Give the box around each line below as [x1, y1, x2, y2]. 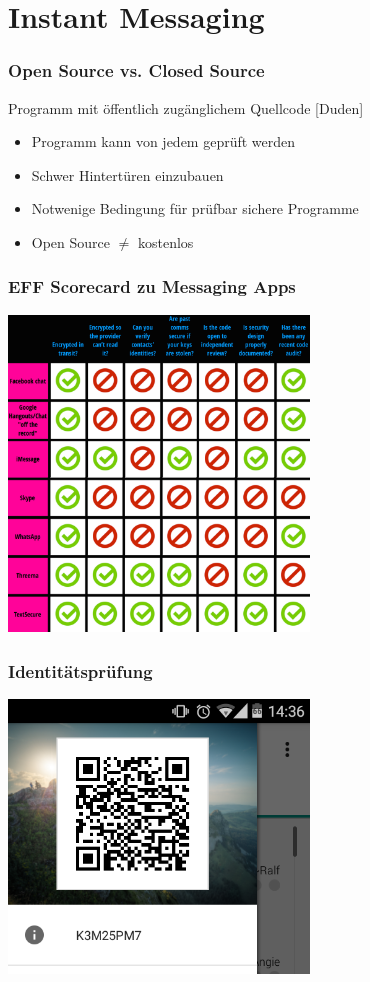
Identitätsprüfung [8, 658, 153, 683]
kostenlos [138, 231, 194, 252]
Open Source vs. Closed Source [8, 58, 265, 83]
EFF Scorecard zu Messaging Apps [8, 274, 296, 299]
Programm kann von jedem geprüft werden [31, 131, 296, 152]
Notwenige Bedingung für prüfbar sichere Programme [31, 198, 359, 219]
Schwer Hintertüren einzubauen [31, 164, 224, 185]
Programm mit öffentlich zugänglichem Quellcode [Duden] [8, 97, 364, 118]
